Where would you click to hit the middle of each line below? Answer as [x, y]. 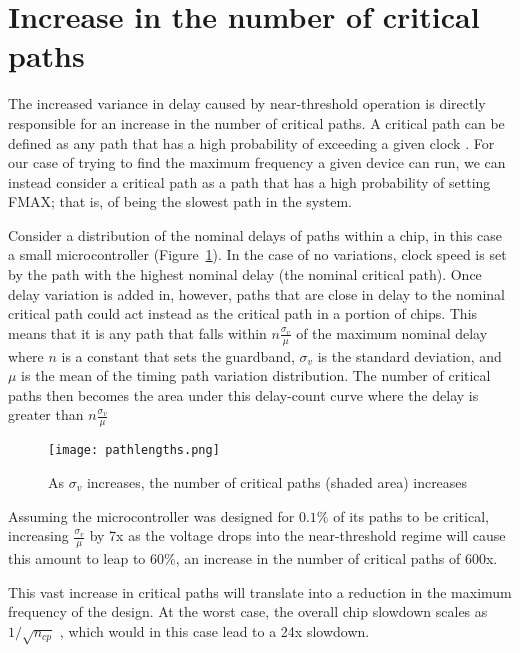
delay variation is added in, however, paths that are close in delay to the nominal [256, 293]
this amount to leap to [77, 557]
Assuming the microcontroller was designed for [151, 515]
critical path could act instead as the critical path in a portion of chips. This [243, 313]
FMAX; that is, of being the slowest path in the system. [180, 201]
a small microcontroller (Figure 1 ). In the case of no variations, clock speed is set [257, 254]
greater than [46, 414]
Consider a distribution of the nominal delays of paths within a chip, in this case [255, 234]
